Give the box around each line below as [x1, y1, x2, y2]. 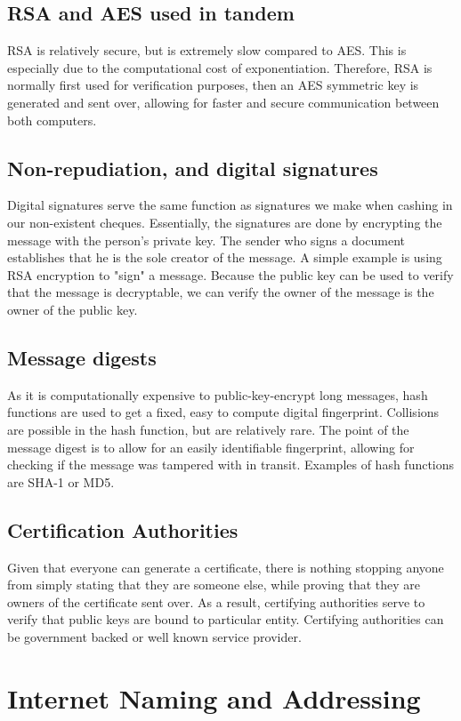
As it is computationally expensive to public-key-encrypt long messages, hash [7, 385, 428, 404]
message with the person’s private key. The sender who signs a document [7, 230, 406, 249]
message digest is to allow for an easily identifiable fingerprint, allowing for [7, 437, 415, 456]
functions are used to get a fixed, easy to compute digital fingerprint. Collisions [7, 403, 440, 421]
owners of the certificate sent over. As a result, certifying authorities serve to [7, 592, 425, 611]
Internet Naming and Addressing [7, 679, 421, 716]
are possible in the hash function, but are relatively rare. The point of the [7, 420, 409, 438]
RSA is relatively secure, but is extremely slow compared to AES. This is [7, 41, 407, 60]
